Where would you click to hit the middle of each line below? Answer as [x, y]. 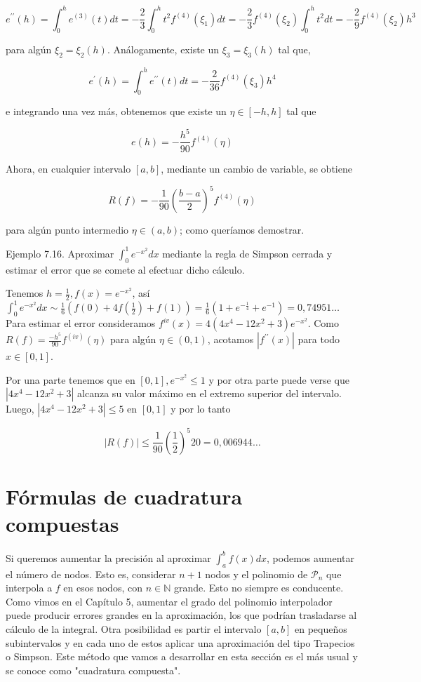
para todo [319, 339]
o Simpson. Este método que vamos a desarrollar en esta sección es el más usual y [182, 656]
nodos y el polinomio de [256, 574]
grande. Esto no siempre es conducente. [259, 588]
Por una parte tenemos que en [71, 379]
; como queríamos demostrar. [242, 229]
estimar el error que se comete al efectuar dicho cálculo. [125, 269]
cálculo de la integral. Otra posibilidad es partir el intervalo [134, 628]
